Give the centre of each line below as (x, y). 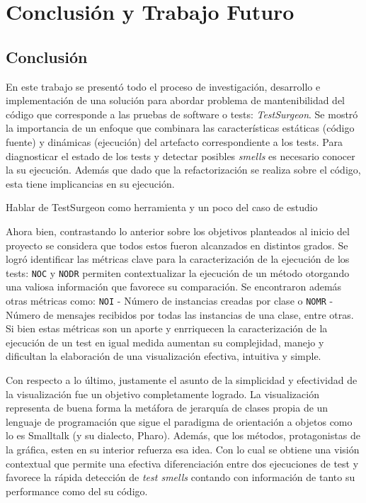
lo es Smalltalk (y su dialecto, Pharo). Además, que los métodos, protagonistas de (183, 435)
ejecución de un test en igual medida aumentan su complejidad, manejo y (165, 342)
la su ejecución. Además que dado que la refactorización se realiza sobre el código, (183, 170)
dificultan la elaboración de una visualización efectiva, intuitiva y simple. (164, 356)
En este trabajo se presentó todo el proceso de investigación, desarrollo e (163, 86)
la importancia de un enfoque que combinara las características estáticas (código (180, 128)
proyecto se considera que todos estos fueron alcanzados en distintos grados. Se (177, 245)
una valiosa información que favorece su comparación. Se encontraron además (174, 287)
